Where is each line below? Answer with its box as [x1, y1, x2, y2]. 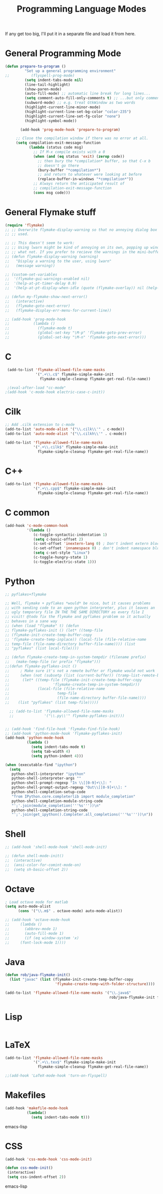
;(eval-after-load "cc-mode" [7, 385, 66, 390]
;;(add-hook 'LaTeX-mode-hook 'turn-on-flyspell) [5, 1073, 108, 1078]
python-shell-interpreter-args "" [11, 776, 81, 781]
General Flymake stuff [5, 206, 96, 218]
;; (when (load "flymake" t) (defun [5, 623, 79, 628]
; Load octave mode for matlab [5, 899, 68, 904]
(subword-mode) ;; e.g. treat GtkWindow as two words [24, 100, 136, 105]
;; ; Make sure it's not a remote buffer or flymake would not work [5, 668, 155, 673]
